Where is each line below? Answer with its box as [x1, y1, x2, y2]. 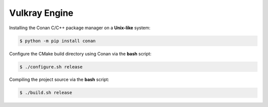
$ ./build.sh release [19, 90, 72, 96]
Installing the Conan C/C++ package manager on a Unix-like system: [9, 25, 151, 31]
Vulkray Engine [9, 7, 74, 18]
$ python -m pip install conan [19, 38, 96, 44]
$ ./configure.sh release [19, 64, 83, 69]
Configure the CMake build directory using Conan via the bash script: [9, 51, 151, 56]
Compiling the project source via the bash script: [9, 77, 109, 83]
